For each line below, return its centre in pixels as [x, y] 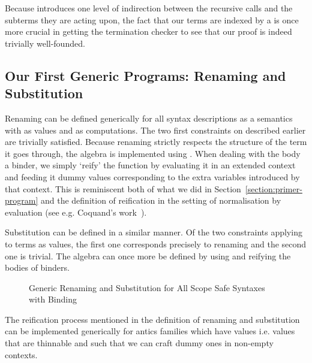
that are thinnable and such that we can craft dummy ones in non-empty [139, 343]
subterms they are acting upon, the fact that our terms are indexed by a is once [152, 19]
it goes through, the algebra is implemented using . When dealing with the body [153, 153]
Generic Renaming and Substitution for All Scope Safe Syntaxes [147, 287]
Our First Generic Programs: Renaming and [145, 75]
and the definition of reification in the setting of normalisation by [161, 200]
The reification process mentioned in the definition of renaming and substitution [152, 319]
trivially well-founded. [45, 43]
